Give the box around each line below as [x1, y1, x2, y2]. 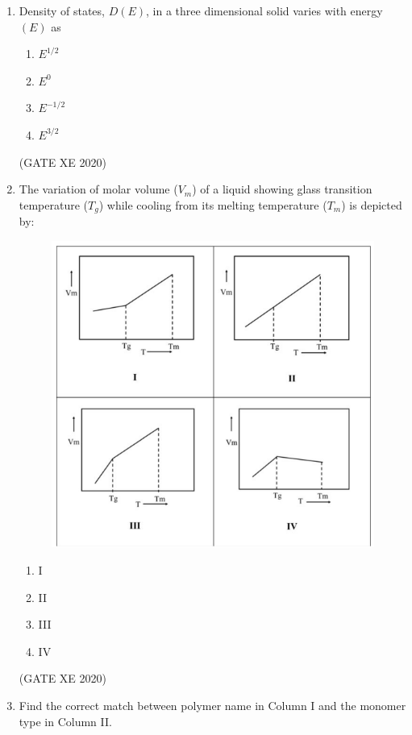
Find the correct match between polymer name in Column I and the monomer [19, 696, 406, 713]
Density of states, [19, 2, 105, 19]
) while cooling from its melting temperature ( [98, 196, 327, 213]
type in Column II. [19, 712, 112, 729]
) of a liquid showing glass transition [192, 181, 372, 197]
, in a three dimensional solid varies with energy [146, 2, 383, 19]
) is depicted [341, 196, 402, 213]
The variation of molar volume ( [19, 181, 178, 197]
